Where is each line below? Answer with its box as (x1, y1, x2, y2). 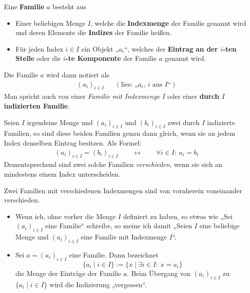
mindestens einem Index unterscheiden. (4, 168, 121, 179)
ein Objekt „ (81, 43, 119, 54)
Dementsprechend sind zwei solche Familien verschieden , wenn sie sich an (4, 159, 222, 169)
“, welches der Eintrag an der (124, 43, 218, 54)
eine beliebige (199, 220, 240, 231)
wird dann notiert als (46, 69, 110, 79)
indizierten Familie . (4, 100, 70, 110)
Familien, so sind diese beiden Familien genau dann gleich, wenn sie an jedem (4, 128, 235, 138)
